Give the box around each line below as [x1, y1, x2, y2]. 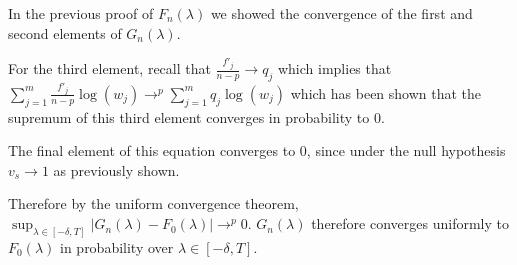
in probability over [60, 236, 174, 257]
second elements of [8, 22, 122, 43]
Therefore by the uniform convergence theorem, [8, 193, 299, 214]
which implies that [277, 58, 392, 79]
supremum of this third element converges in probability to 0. [8, 106, 385, 127]
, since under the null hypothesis [306, 140, 506, 161]
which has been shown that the [290, 82, 482, 103]
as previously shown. [53, 159, 180, 180]
